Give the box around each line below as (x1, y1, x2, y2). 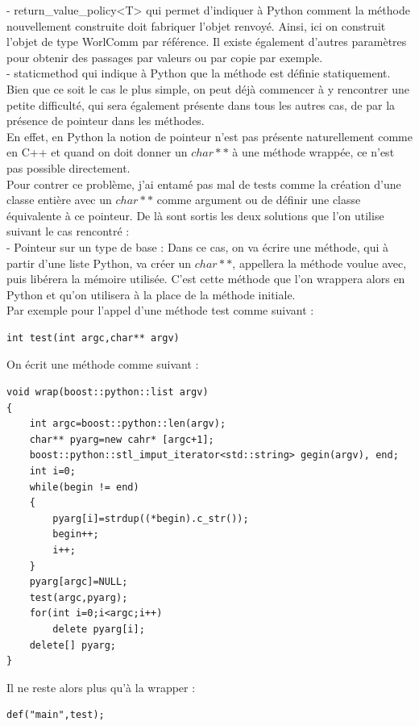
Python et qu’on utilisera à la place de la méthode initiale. (6, 286, 296, 302)
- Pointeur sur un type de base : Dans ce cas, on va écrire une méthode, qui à (6, 238, 389, 255)
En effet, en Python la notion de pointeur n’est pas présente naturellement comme (6, 127, 413, 144)
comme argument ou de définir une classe (156, 191, 361, 208)
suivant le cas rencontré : (6, 223, 130, 240)
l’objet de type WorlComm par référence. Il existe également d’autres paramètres (6, 33, 407, 50)
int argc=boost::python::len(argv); (29, 418, 226, 430)
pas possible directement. (6, 159, 131, 176)
